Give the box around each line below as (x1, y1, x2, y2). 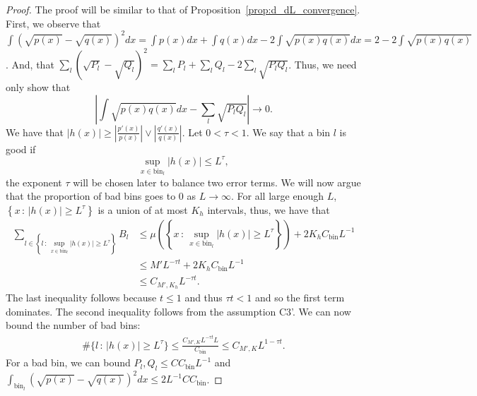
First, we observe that (6, 16, 101, 30)
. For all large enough (231, 188, 324, 203)
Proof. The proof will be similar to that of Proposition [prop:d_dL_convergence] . (6, 2, 360, 16)
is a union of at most (98, 202, 188, 217)
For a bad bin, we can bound (6, 355, 131, 370)
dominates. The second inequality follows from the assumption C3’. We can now (6, 304, 351, 318)
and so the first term (254, 290, 345, 305)
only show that (6, 80, 71, 95)
